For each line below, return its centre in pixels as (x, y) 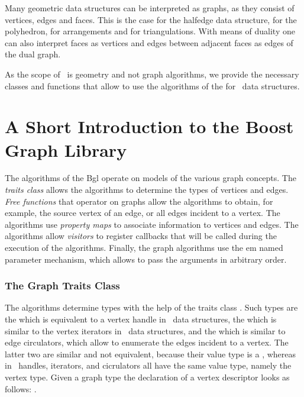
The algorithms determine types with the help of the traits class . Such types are (151, 307)
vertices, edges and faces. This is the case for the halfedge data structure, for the (151, 19)
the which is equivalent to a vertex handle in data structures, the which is (141, 319)
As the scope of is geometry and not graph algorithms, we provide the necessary (152, 74)
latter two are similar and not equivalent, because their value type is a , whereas (151, 354)
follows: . (21, 388)
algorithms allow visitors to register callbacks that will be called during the (141, 236)
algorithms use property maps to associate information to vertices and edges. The (152, 224)
